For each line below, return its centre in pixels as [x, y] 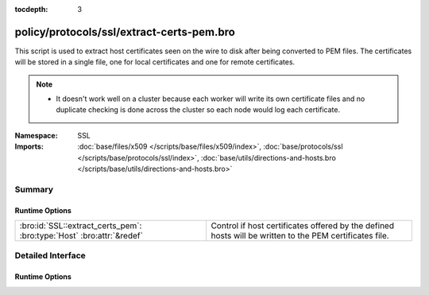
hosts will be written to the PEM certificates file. [300, 235]
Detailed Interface [50, 256]
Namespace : [37, 135]
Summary [34, 189]
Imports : [29, 146]
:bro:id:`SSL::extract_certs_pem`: [81, 225]
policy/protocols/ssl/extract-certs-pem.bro [125, 32]
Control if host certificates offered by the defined [303, 225]
